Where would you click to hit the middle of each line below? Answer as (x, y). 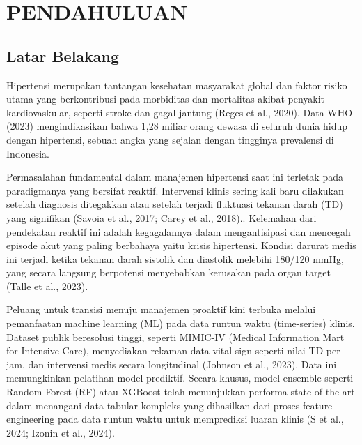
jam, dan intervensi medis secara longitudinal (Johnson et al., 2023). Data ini (172, 364)
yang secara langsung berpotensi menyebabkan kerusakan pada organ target (169, 272)
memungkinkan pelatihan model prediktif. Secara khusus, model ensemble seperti (180, 378)
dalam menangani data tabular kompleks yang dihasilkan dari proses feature (170, 405)
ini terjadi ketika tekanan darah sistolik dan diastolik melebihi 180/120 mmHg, (175, 258)
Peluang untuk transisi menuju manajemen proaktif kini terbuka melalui (161, 309)
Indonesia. (28, 153)
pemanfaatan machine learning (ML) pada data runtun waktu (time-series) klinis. (181, 323)
